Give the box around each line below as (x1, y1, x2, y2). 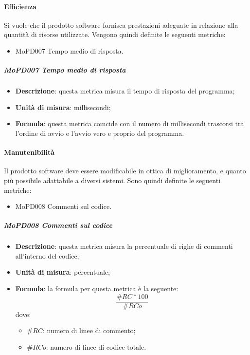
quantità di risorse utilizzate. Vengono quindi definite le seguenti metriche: (4, 29, 226, 39)
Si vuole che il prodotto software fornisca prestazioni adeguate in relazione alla (4, 19, 238, 30)
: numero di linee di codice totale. (46, 341, 146, 352)
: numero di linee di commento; (42, 325, 136, 336)
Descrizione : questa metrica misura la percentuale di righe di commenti (15, 241, 233, 251)
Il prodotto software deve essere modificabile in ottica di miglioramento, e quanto (4, 166, 246, 176)
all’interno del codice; (15, 250, 79, 261)
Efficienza (4, 1, 36, 11)
